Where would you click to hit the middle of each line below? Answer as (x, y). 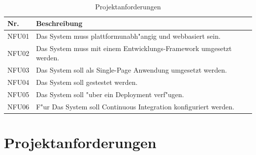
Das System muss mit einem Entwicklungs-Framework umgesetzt (134, 48)
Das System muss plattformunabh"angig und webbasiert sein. (128, 36)
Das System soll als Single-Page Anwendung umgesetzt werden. (131, 70)
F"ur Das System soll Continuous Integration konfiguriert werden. (135, 106)
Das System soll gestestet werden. (87, 82)
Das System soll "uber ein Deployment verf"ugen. (110, 94)
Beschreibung (59, 23)
